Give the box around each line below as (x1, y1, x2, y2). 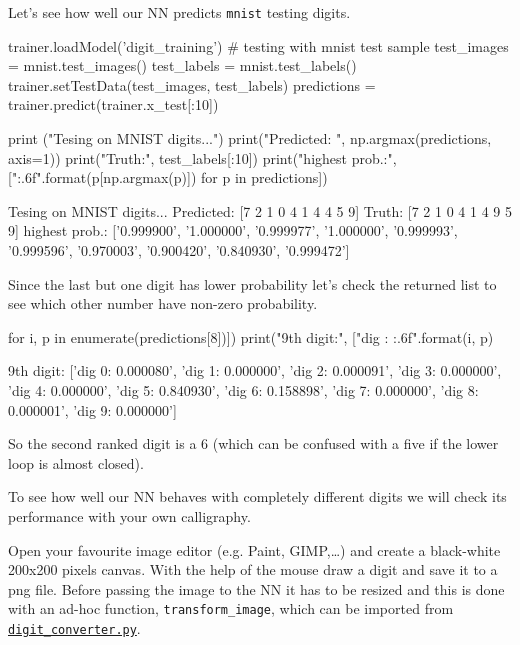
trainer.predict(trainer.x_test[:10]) (8, 94, 219, 115)
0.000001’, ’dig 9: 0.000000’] (8, 399, 177, 420)
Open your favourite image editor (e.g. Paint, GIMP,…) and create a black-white (8, 539, 501, 560)
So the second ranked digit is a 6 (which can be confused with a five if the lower (8, 433, 499, 454)
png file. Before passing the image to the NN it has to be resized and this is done (8, 578, 505, 599)
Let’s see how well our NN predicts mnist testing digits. (8, 2, 351, 22)
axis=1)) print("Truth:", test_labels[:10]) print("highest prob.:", (8, 147, 397, 168)
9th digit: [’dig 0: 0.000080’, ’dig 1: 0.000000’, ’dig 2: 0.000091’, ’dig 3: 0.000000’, (8, 360, 502, 381)
